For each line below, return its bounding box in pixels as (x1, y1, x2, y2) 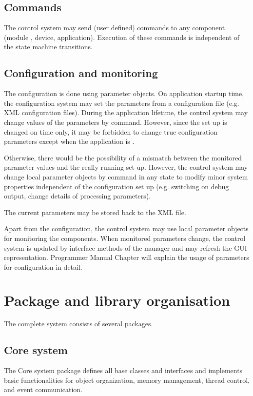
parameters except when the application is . (4, 136, 135, 146)
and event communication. (4, 384, 82, 395)
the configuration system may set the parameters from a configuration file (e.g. (4, 98, 239, 108)
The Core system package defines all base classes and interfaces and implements (4, 365, 243, 376)
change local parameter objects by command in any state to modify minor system (4, 171, 248, 181)
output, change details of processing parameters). (4, 191, 151, 201)
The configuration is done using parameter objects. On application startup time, (4, 88, 244, 99)
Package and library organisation (4, 290, 230, 310)
